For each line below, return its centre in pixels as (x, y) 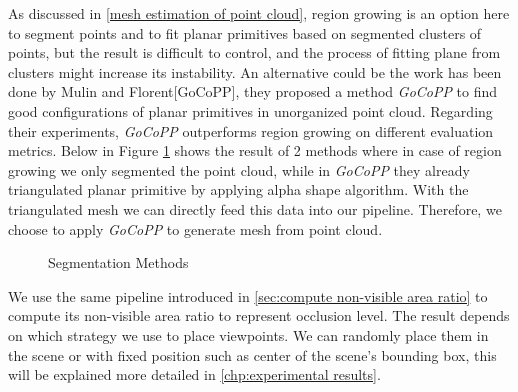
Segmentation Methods (118, 262)
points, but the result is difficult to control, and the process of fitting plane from (254, 52)
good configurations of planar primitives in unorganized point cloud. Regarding (250, 110)
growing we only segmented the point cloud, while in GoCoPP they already (239, 169)
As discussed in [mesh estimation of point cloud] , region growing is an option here (259, 13)
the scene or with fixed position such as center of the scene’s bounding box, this (252, 354)
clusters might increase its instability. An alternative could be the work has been (255, 71)
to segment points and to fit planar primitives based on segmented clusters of (245, 32)
